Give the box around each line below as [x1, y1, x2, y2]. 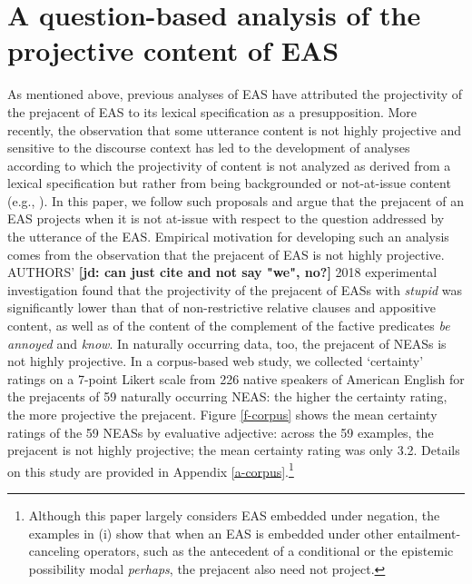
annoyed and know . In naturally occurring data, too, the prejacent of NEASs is [7, 333, 447, 352]
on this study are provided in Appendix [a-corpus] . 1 [7, 459, 294, 480]
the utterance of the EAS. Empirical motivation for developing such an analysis [7, 227, 449, 246]
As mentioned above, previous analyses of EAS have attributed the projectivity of [7, 84, 463, 104]
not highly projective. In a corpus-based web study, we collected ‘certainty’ [7, 351, 424, 371]
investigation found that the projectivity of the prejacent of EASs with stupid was [7, 280, 462, 299]
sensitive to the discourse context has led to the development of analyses [7, 138, 410, 157]
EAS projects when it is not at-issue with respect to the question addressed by [7, 209, 445, 228]
